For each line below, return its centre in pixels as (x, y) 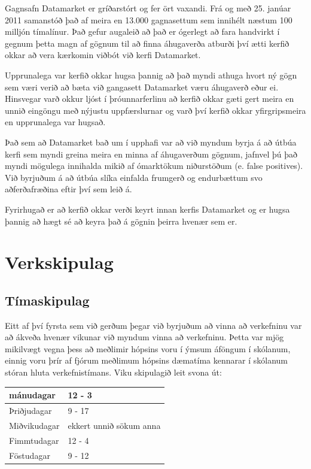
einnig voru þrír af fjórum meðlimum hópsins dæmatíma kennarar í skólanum (147, 360)
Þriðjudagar (31, 410)
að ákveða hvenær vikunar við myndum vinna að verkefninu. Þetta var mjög (144, 337)
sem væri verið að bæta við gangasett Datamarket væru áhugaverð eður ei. (142, 87)
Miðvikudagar (34, 425)
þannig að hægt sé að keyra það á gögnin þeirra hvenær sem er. (121, 221)
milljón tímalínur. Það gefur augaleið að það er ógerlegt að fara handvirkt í (142, 31)
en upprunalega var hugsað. (55, 122)
